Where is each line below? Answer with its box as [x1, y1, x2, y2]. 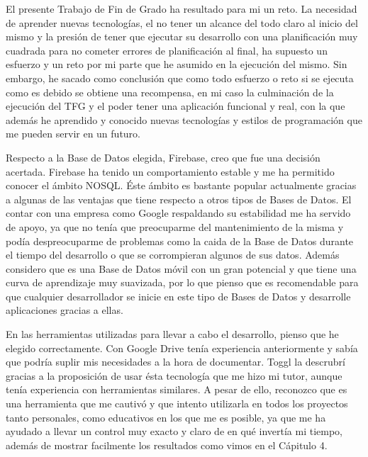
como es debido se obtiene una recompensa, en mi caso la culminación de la [6, 84, 334, 99]
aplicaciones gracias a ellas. [6, 303, 123, 317]
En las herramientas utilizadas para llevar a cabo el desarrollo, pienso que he [6, 327, 339, 342]
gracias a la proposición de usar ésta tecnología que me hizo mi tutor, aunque [6, 368, 342, 383]
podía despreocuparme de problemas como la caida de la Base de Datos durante [6, 233, 354, 248]
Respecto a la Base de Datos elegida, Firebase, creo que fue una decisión [6, 149, 320, 164]
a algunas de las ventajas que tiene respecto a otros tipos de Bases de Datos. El [6, 191, 352, 206]
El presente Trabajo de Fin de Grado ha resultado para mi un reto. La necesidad [6, 1, 357, 16]
